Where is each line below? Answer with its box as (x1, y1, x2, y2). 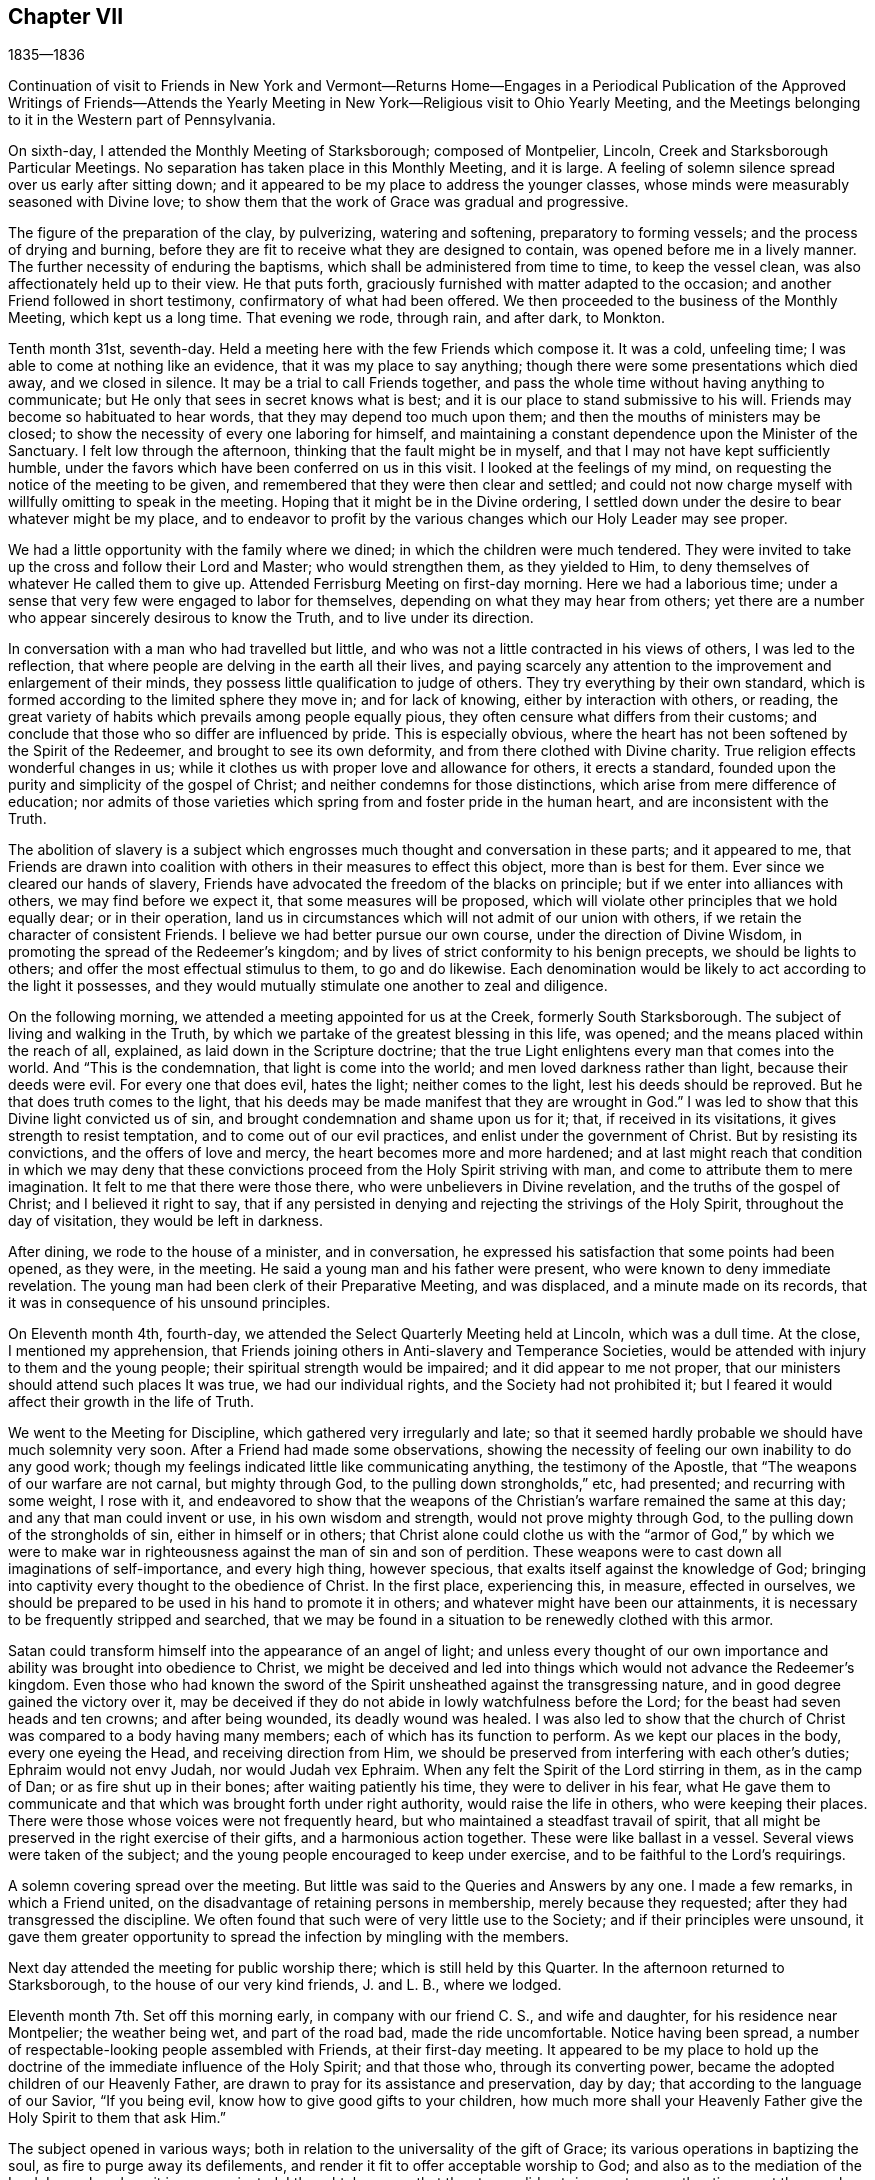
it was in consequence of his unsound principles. (8, 1294, 331, 1312)
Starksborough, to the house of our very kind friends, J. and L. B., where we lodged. (8, 1976, 562, 1994)
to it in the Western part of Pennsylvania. (8, 111, 276, 129)
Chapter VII (8, 4, 124, 29)
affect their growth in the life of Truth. (8, 1393, 254, 1411)
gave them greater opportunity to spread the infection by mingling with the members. (8, 1928, 569, 1946)
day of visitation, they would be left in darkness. (8, 1212, 323, 1230)
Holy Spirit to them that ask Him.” (8, 2109, 226, 2127)
